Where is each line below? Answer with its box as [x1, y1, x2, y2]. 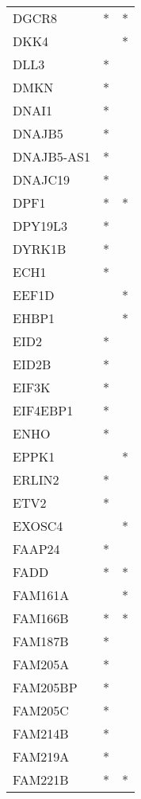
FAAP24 [13, 540, 60, 558]
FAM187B [13, 632, 69, 650]
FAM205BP [13, 678, 78, 696]
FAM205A [13, 655, 70, 673]
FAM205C [13, 701, 69, 719]
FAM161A [13, 586, 70, 604]
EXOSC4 [13, 516, 63, 535]
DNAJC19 [13, 170, 70, 189]
